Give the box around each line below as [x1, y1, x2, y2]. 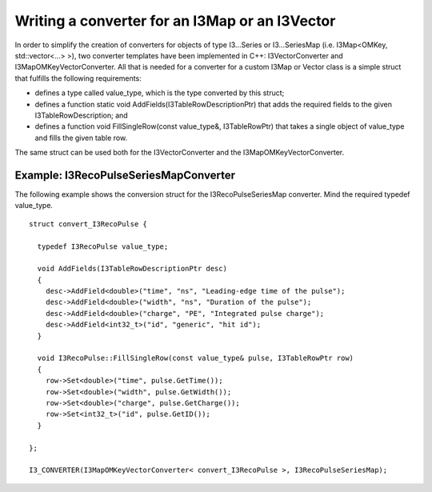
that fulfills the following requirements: [14, 73, 142, 83]
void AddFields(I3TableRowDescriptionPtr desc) [37, 264, 228, 274]
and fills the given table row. [34, 133, 128, 142]
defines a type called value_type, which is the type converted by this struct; [34, 88, 285, 98]
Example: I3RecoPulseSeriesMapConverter [14, 168, 236, 182]
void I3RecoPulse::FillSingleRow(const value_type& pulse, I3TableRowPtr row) [37, 354, 354, 363]
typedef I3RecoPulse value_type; [37, 242, 169, 251]
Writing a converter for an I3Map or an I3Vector [14, 12, 336, 30]
